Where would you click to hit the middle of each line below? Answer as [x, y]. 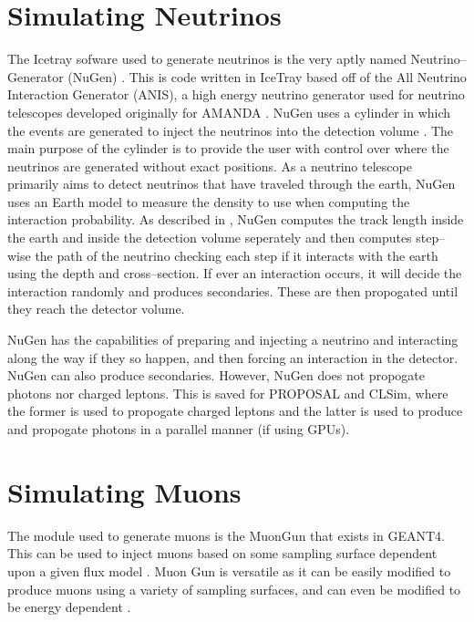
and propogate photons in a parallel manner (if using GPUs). [179, 429]
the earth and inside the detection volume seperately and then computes [210, 238]
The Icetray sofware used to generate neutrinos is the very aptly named [207, 59]
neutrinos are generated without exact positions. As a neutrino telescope [210, 166]
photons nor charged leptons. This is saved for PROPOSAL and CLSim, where [228, 393]
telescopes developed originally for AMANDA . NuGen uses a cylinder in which [229, 112]
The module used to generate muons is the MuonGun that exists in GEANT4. [226, 535]
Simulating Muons [124, 491]
